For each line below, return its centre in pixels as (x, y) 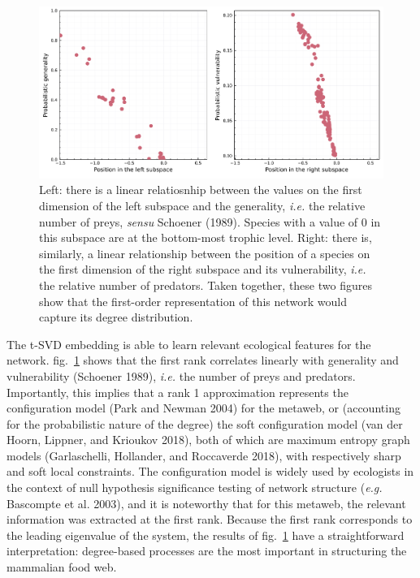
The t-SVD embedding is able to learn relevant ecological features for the (189, 344)
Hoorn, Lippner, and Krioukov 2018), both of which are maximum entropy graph (208, 440)
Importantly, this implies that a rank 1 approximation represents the (178, 392)
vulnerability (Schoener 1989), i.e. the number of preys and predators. (181, 375)
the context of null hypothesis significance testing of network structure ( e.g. (195, 487)
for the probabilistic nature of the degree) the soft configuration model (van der (205, 423)
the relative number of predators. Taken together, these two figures (206, 285)
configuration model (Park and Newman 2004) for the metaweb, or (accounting (204, 408)
